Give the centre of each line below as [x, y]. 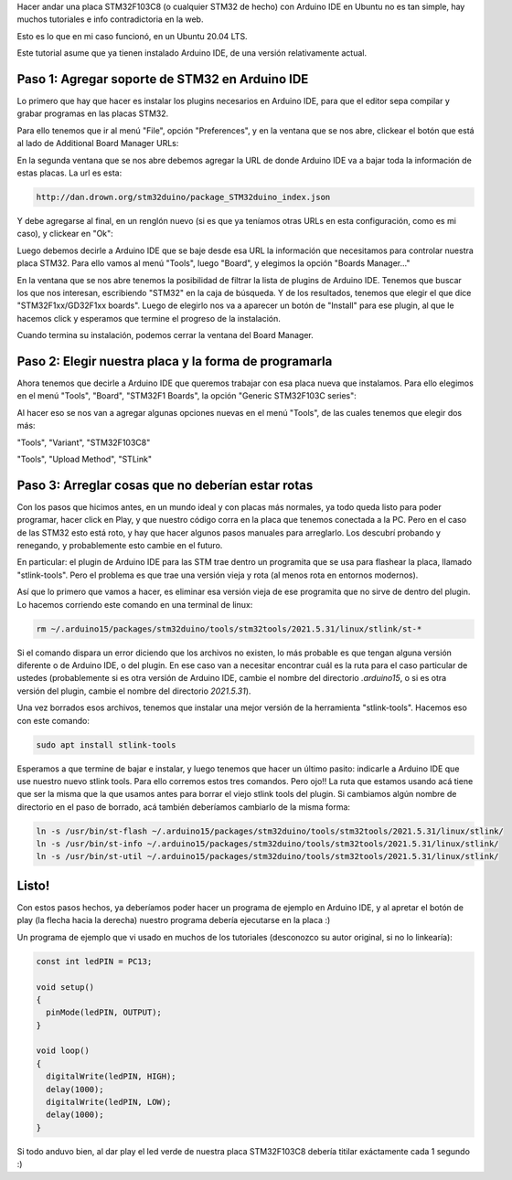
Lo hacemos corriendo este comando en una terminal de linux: [135, 604]
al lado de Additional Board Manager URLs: [98, 144]
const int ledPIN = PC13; [94, 961]
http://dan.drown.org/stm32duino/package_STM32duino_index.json [183, 197]
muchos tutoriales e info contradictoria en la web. [110, 19]
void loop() [63, 1051]
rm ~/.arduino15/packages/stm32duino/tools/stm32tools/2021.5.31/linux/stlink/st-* [229, 629]
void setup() [65, 987]
